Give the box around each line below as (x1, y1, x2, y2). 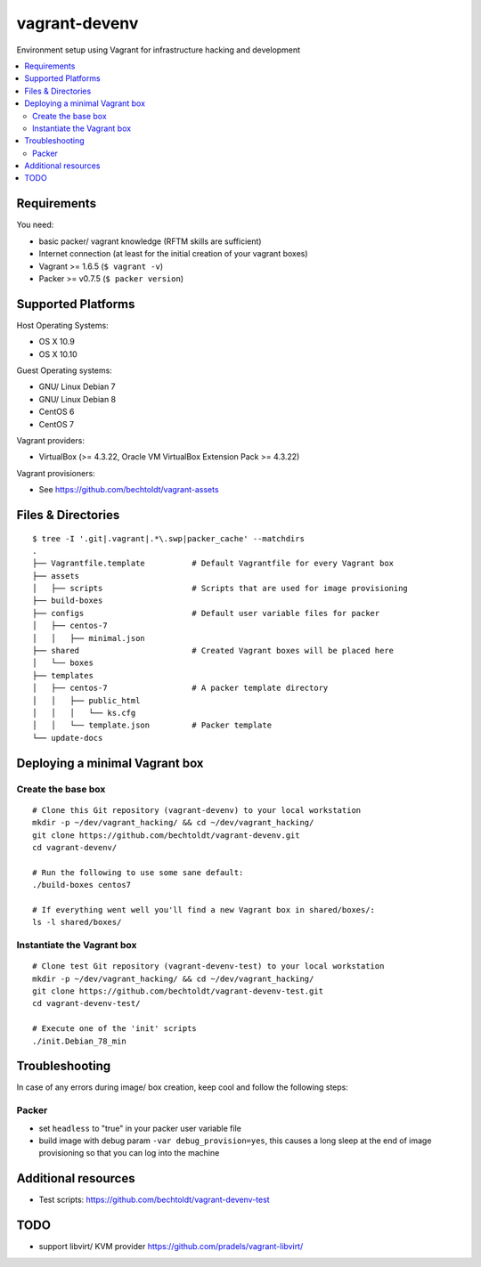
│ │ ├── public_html (32, 695, 141, 705)
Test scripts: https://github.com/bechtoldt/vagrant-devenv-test (38, 1194, 271, 1206)
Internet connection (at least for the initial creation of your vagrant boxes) (38, 248, 308, 259)
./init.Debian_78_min (32, 1036, 126, 1046)
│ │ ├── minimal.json (32, 633, 146, 643)
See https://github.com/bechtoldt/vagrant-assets (38, 484, 219, 495)
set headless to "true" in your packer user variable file (38, 1123, 242, 1133)
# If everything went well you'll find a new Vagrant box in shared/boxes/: (32, 905, 376, 914)
